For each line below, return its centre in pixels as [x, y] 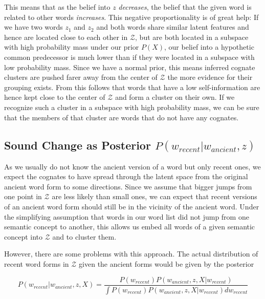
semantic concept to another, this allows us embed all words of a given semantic [130, 227]
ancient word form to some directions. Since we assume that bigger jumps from [128, 186]
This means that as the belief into [57, 7]
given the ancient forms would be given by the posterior [167, 264]
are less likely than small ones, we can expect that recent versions [154, 196]
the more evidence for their [210, 77]
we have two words [34, 27]
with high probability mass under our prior [72, 47]
